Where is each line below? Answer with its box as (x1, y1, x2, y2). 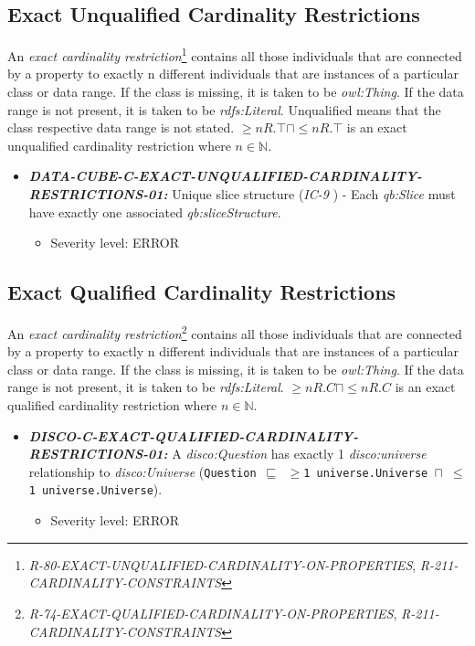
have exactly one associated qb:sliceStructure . (28, 202, 281, 221)
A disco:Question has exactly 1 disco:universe (172, 444, 427, 463)
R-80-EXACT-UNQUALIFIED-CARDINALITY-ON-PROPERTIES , (28, 555, 417, 574)
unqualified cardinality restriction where (7, 135, 231, 154)
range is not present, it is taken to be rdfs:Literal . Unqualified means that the (7, 100, 441, 119)
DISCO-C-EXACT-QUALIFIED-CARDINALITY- (28, 426, 358, 445)
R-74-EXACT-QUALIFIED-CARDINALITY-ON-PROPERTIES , (28, 603, 397, 622)
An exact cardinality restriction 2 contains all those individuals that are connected (7, 322, 462, 343)
